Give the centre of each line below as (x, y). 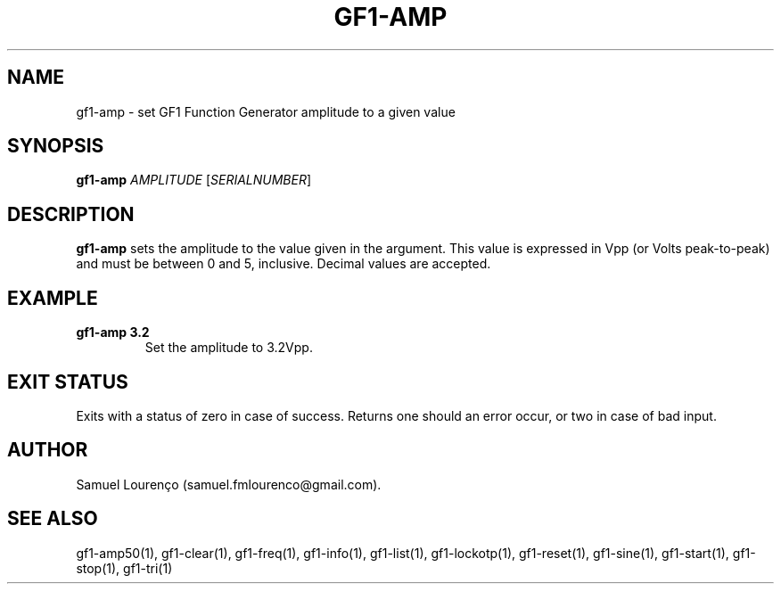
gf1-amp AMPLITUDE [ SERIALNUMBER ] (194, 180)
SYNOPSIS (56, 146)
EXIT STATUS (68, 382)
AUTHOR (48, 450)
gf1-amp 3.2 (113, 332)
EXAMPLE (53, 298)
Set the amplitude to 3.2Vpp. (229, 348)
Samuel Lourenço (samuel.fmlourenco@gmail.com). (229, 484)
